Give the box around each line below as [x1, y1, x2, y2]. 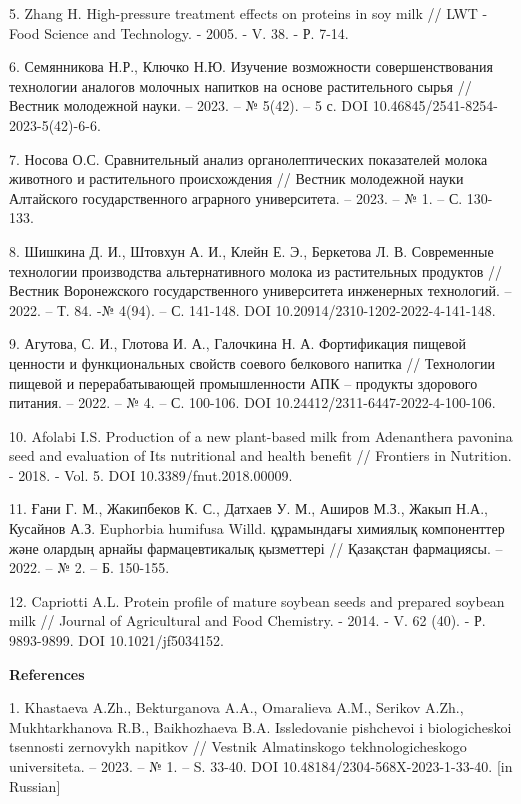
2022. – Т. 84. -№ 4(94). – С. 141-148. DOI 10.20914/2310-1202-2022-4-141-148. [9, 299, 496, 320]
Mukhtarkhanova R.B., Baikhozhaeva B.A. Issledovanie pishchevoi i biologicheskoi [9, 716, 512, 737]
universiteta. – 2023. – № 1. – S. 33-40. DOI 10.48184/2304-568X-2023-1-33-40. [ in [9, 756, 513, 776]
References [9, 663, 85, 684]
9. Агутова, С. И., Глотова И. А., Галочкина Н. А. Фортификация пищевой [9, 333, 466, 354]
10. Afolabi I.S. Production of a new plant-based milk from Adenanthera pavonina [9, 425, 513, 446]
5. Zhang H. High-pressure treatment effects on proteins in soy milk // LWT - [9, 3, 488, 23]
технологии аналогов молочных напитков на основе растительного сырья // [9, 75, 472, 96]
